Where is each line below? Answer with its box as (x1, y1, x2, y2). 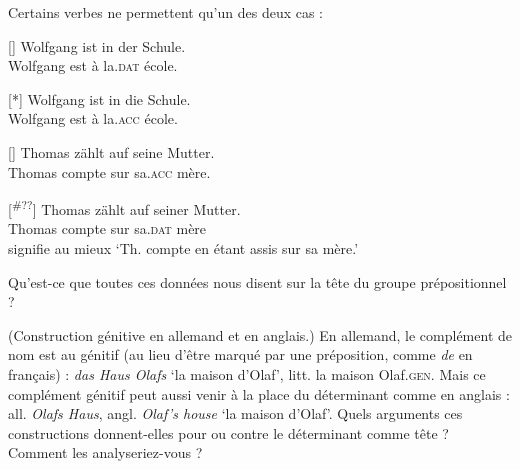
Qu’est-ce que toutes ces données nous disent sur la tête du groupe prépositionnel (8, 271, 507, 292)
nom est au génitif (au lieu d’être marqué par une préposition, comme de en (8, 344, 473, 365)
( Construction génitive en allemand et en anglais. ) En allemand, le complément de (8, 324, 512, 345)
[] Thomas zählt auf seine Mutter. (8, 141, 215, 162)
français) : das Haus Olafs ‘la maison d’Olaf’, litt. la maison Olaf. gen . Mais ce (8, 363, 486, 384)
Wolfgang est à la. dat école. (8, 55, 178, 76)
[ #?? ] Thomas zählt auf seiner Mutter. (8, 196, 241, 219)
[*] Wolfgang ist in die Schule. (8, 88, 191, 109)
